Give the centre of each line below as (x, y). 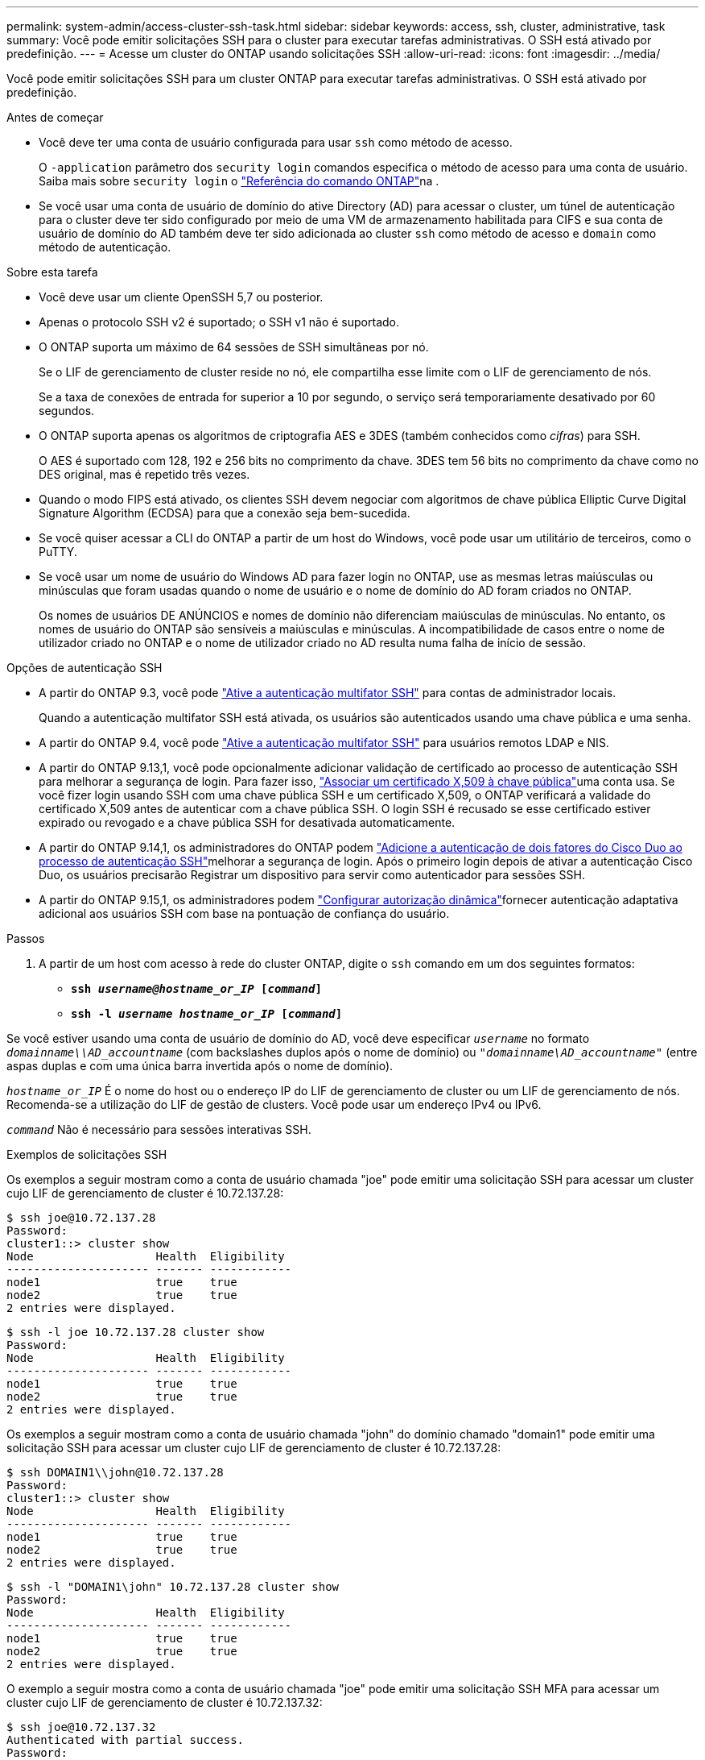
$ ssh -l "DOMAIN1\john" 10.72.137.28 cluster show (173, 1587)
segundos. (67, 411)
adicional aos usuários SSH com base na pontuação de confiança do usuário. (244, 913)
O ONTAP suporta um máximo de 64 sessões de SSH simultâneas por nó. (234, 347)
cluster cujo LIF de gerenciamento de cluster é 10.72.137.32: (165, 1702)
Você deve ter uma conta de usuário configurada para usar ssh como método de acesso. (276, 142)
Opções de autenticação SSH (85, 668)
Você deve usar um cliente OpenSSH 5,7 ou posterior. (181, 297)
